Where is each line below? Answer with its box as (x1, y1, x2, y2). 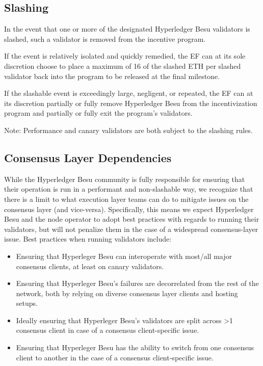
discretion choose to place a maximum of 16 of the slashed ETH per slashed (4, 60, 241, 71)
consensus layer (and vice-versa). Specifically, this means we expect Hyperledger (4, 203, 254, 214)
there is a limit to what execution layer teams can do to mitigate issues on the (4, 193, 249, 204)
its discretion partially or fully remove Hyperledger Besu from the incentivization (4, 97, 257, 108)
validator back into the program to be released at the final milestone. (4, 70, 220, 81)
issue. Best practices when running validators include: (4, 233, 172, 244)
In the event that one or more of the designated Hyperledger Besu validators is (4, 23, 250, 34)
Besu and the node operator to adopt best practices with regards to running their (4, 214, 259, 224)
